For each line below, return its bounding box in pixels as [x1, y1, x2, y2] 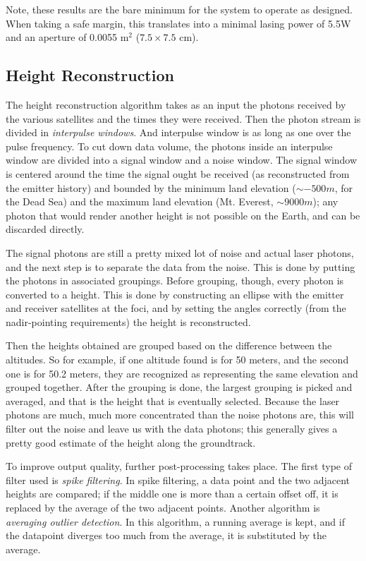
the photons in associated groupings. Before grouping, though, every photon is [6, 273, 344, 288]
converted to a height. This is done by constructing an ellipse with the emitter [6, 286, 344, 301]
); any [312, 194, 338, 209]
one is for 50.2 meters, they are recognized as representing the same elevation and [6, 366, 358, 380]
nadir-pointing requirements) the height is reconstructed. [6, 314, 251, 329]
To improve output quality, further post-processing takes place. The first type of [6, 459, 352, 473]
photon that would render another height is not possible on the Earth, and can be [6, 207, 360, 222]
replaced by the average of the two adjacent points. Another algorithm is [6, 500, 320, 515]
